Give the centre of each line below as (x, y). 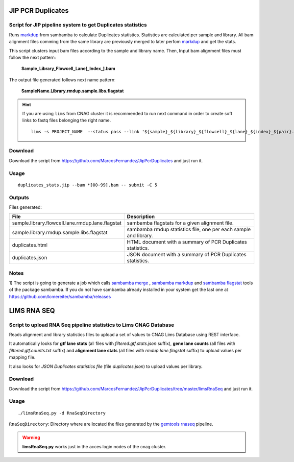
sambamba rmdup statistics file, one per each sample (189, 229)
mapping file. (22, 357)
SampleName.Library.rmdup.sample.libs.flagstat (73, 91)
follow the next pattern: (33, 57)
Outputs (19, 197)
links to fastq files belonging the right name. (67, 121)
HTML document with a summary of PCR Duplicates (187, 242)
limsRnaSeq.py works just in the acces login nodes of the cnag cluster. (94, 446)
